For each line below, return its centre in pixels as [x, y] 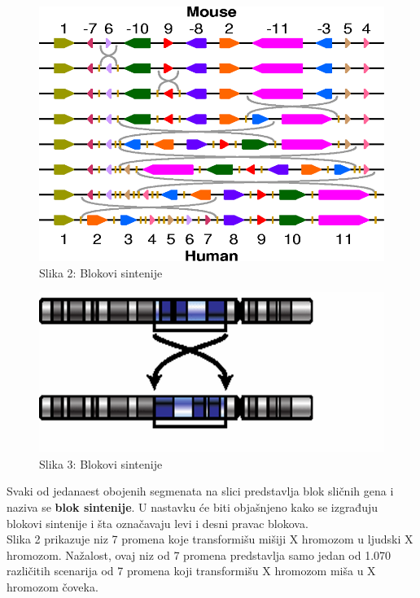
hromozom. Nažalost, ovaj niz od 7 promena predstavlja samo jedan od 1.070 [199, 554]
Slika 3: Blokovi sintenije [101, 463]
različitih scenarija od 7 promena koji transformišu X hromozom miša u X [191, 571]
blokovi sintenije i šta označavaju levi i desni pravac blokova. [157, 523]
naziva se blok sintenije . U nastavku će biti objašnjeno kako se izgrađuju [192, 506]
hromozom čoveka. [52, 586]
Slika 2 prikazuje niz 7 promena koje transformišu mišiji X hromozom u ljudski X [210, 539]
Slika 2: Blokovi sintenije [101, 272]
